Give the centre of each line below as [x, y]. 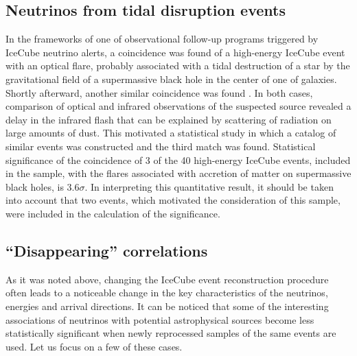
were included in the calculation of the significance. [113, 213]
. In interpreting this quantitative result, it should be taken [209, 186]
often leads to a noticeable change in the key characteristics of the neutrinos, [167, 293]
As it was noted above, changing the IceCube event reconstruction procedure [167, 279]
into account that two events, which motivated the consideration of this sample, [173, 200]
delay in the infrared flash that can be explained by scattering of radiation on [169, 119]
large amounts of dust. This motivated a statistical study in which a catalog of [171, 133]
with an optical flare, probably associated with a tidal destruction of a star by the [178, 66]
